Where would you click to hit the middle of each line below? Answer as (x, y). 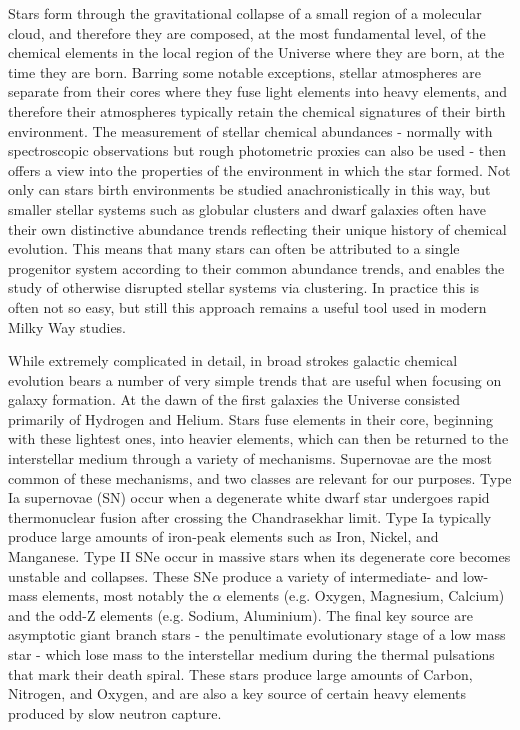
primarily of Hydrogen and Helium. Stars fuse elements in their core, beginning (251, 418)
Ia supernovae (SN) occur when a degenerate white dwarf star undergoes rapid (249, 497)
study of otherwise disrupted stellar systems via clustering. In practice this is (244, 287)
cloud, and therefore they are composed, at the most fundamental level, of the (247, 32)
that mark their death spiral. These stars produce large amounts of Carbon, (240, 673)
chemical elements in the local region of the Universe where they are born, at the (256, 52)
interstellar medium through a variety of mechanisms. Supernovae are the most (250, 458)
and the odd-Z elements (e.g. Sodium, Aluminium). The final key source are (240, 614)
